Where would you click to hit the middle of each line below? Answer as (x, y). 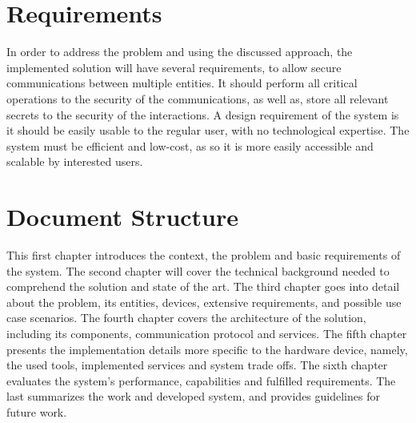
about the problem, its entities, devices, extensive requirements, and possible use (204, 302)
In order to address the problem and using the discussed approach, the (180, 52)
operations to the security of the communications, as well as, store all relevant (198, 98)
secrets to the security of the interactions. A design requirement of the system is (203, 114)
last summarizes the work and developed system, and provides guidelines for (193, 396)
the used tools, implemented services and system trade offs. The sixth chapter (197, 365)
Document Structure (123, 217)
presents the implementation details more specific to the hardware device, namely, (207, 349)
